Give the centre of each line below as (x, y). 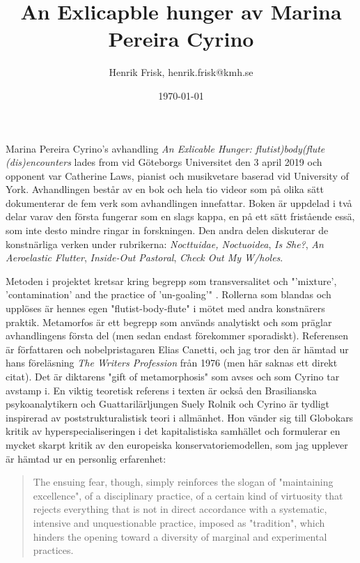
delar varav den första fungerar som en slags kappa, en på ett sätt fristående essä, (180, 216)
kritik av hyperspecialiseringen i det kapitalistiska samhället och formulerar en (173, 431)
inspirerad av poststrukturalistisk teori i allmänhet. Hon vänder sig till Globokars (180, 417)
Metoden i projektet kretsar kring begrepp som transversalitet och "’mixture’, (171, 280)
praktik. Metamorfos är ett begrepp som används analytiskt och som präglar (169, 322)
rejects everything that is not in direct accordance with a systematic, (180, 509)
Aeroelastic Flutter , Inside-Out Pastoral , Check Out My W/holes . (144, 257)
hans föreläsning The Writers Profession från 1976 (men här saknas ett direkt (172, 363)
